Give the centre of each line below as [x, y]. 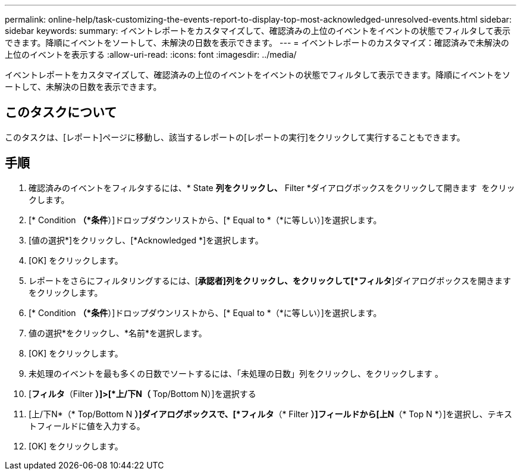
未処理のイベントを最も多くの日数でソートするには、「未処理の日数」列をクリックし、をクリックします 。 [236, 373]
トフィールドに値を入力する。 [87, 426]
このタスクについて [61, 112]
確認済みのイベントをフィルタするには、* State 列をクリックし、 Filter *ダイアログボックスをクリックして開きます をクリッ [272, 187]
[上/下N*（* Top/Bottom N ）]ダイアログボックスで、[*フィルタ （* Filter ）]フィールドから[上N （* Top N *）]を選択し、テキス [271, 414]
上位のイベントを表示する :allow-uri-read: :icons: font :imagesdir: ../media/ [151, 54]
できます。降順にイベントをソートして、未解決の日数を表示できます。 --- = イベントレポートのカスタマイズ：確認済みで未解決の [257, 43]
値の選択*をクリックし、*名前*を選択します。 [118, 333]
